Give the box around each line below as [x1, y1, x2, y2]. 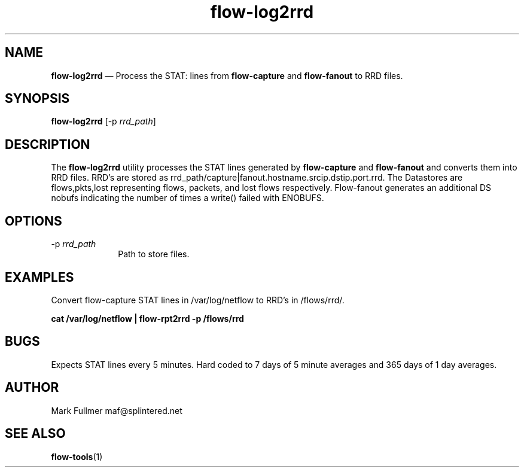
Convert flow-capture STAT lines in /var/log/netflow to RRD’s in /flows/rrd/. [51, 294, 345, 305]
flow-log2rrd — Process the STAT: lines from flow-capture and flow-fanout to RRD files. [51, 70, 403, 81]
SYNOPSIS [5, 91, 70, 106]
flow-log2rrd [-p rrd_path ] [51, 116, 156, 127]
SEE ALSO [5, 426, 66, 441]
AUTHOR [5, 380, 59, 395]
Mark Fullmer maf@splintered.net [51, 405, 182, 416]
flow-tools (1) [51, 451, 103, 462]
